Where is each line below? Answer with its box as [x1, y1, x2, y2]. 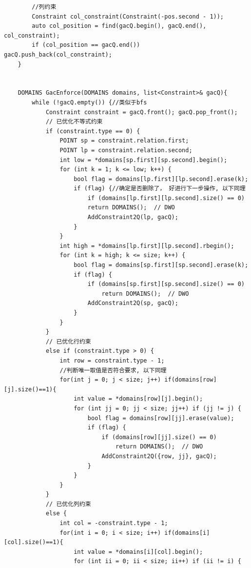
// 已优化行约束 [45, 338, 91, 345]
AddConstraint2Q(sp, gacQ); [87, 300, 178, 307]
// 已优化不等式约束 [45, 118, 103, 125]
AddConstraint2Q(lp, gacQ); [87, 214, 178, 221]
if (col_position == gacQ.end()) [32, 41, 140, 49]
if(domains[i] [164, 529, 210, 536]
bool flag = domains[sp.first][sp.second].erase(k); [74, 262, 249, 269]
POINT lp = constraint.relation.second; [59, 146, 193, 154]
